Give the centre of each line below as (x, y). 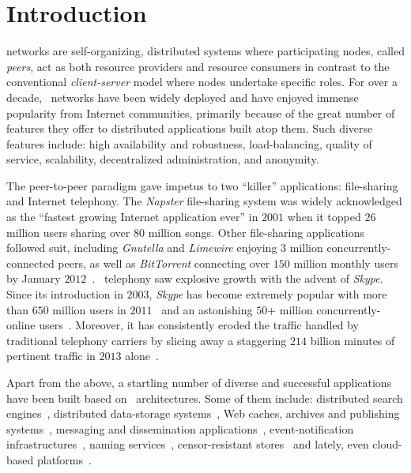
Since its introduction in (65, 294)
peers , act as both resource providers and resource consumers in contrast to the (198, 66)
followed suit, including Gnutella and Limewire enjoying (142, 248)
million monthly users (346, 263)
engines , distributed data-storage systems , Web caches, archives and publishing (203, 413)
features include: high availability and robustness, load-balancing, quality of (189, 143)
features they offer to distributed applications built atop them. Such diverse (190, 128)
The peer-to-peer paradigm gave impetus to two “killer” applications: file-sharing (202, 185)
